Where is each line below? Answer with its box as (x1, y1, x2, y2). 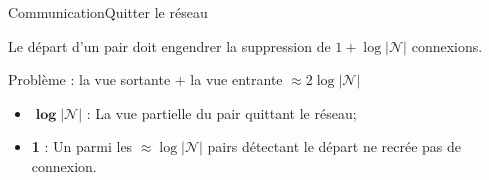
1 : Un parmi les (31, 136, 133, 157)
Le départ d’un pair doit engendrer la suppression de (8, 35, 331, 56)
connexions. (411, 35, 483, 56)
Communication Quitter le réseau (8, 2, 208, 22)
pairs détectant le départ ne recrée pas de (207, 136, 462, 157)
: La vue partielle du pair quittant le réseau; (86, 102, 357, 123)
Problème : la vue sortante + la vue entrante (8, 69, 283, 90)
